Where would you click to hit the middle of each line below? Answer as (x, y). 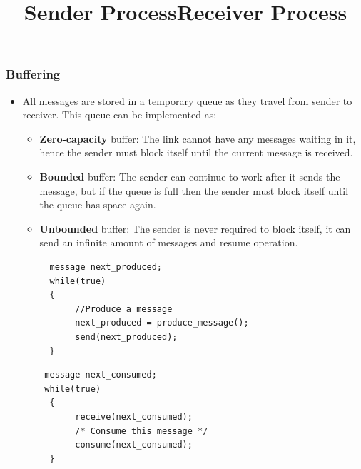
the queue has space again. (98, 205)
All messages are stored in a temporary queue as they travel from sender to (187, 100)
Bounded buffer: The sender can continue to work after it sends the (190, 177)
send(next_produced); (126, 337)
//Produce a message (124, 309)
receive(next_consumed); (134, 417)
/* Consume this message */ (142, 431)
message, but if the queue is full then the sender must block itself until (194, 190)
